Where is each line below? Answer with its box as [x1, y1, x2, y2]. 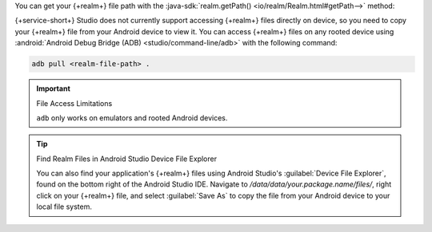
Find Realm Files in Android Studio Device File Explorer [36, 154, 218, 163]
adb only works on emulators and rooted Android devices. [36, 112, 228, 123]
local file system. [36, 202, 92, 211]
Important [36, 84, 71, 93]
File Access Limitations [36, 98, 113, 108]
